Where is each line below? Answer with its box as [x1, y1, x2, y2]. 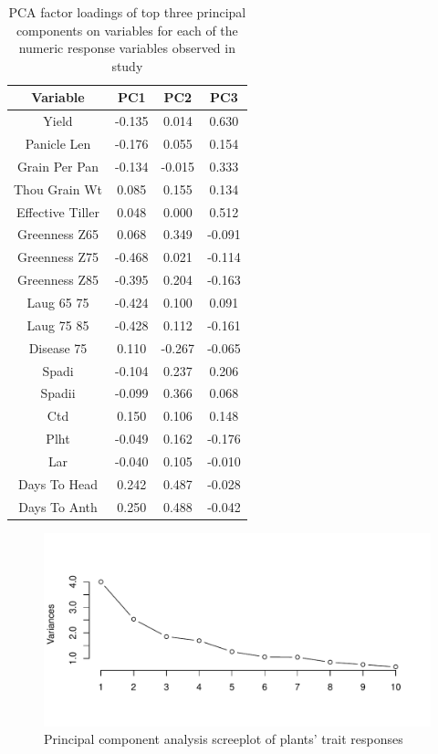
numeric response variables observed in [18, 38, 235, 58]
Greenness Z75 [17, 247, 99, 267]
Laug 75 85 [26, 315, 89, 334]
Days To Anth [18, 497, 98, 516]
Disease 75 [28, 338, 88, 357]
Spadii [40, 383, 76, 403]
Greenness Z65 [17, 225, 99, 244]
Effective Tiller [16, 202, 99, 221]
